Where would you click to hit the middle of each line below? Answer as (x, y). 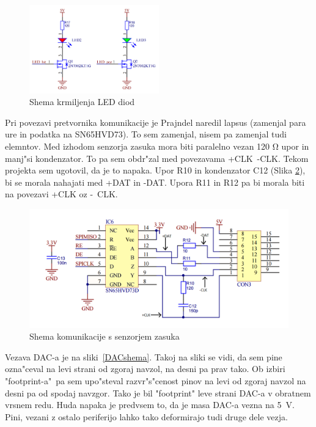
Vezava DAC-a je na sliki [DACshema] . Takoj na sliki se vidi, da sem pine (144, 356)
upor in (295, 146)
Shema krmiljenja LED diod (82, 102)
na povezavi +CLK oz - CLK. (61, 194)
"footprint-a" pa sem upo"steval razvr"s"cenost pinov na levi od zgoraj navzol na (156, 380)
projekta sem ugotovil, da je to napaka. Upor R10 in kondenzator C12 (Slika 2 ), (155, 170)
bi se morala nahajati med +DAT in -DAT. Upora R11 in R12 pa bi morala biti (155, 182)
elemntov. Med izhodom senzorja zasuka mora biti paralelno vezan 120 (138, 146)
